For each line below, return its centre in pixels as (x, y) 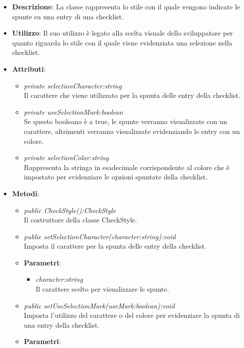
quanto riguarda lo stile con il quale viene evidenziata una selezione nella (122, 42)
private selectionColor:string (66, 157)
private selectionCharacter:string (73, 85)
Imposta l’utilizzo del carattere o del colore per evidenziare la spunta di (132, 315)
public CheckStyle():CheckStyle (70, 210)
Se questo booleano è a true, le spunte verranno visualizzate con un (125, 121)
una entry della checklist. (62, 325)
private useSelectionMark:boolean (73, 111)
